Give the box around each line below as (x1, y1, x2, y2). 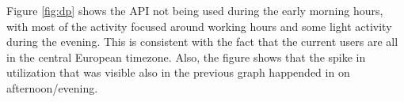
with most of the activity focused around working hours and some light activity (6, 17, 392, 34)
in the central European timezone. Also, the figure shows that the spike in (6, 48, 366, 65)
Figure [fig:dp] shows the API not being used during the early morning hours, (6, 2, 383, 18)
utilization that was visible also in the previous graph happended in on (6, 64, 350, 81)
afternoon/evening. (6, 79, 98, 96)
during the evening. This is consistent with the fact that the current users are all (6, 33, 398, 50)
